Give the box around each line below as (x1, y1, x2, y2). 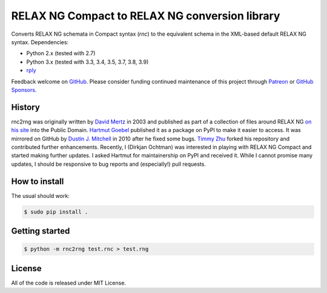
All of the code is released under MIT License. (11, 279, 127, 286)
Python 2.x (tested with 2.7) (26, 50, 96, 57)
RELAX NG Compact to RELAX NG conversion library (11, 9, 280, 22)
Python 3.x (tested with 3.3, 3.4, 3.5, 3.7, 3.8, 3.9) (26, 58, 149, 65)
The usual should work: (11, 192, 70, 199)
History (11, 102, 41, 112)
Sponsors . (11, 86, 37, 93)
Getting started (11, 226, 70, 236)
